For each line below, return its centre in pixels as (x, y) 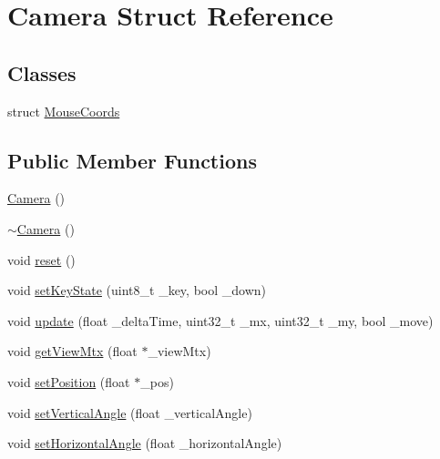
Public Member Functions (132, 160)
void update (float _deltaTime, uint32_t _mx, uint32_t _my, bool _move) (220, 320)
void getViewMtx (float (72, 351)
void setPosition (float (69, 381)
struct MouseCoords (64, 111)
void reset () (41, 259)
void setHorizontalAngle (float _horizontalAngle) (145, 443)
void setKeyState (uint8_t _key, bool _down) (137, 290)
